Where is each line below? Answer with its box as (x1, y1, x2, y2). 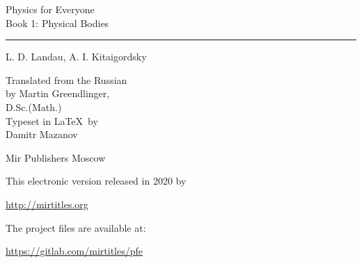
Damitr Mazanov (6, 127, 78, 142)
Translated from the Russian (6, 72, 127, 87)
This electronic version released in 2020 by (6, 173, 187, 188)
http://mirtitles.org (6, 196, 88, 211)
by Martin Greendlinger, (6, 86, 110, 101)
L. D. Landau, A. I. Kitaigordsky (6, 49, 147, 64)
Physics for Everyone (6, 2, 95, 16)
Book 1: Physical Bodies (6, 15, 109, 30)
